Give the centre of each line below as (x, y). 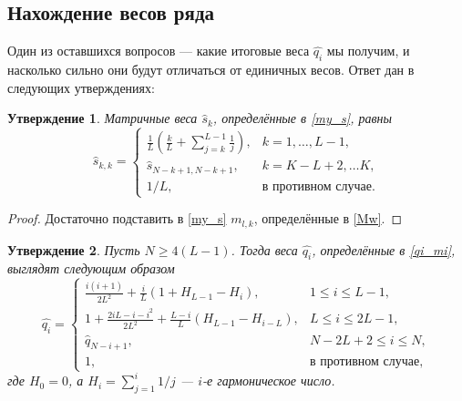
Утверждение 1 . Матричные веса (103, 118)
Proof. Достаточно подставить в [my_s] (117, 218)
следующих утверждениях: (81, 87)
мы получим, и (368, 51)
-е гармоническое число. (269, 380)
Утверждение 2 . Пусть (74, 249)
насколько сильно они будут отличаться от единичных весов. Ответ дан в (211, 69)
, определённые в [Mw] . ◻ (328, 218)
